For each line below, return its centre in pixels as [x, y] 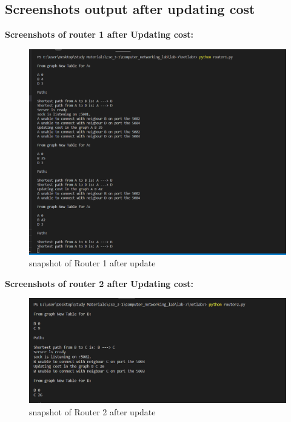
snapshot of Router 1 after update [92, 263]
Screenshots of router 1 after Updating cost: [99, 34]
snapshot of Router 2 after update [92, 411]
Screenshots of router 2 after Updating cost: [99, 283]
